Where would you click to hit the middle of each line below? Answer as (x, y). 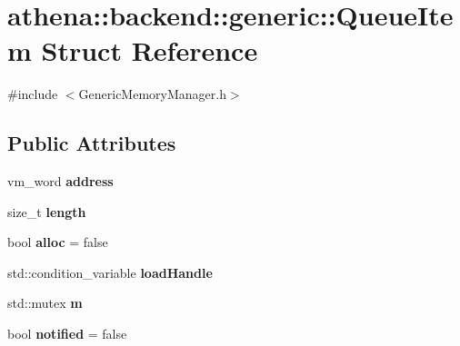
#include (33, 94)
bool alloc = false (58, 242)
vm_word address (60, 181)
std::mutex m (45, 303)
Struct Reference (150, 50)
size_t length (47, 211)
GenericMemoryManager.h (152, 94)
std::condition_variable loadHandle (110, 272)
